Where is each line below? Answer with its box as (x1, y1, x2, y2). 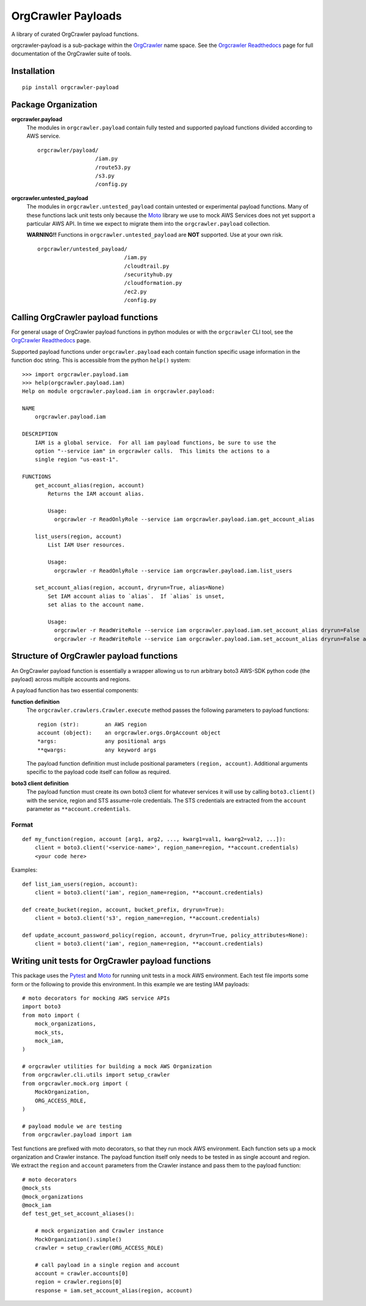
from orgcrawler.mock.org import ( (22, 1080, 129, 1087)
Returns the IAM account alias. (48, 490, 145, 497)
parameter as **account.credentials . (26, 805, 131, 813)
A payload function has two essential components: (11, 687, 139, 694)
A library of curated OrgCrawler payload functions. (11, 30, 139, 38)
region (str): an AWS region (37, 720, 147, 728)
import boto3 (22, 1003, 61, 1010)
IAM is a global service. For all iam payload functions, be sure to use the (34, 439, 276, 446)
